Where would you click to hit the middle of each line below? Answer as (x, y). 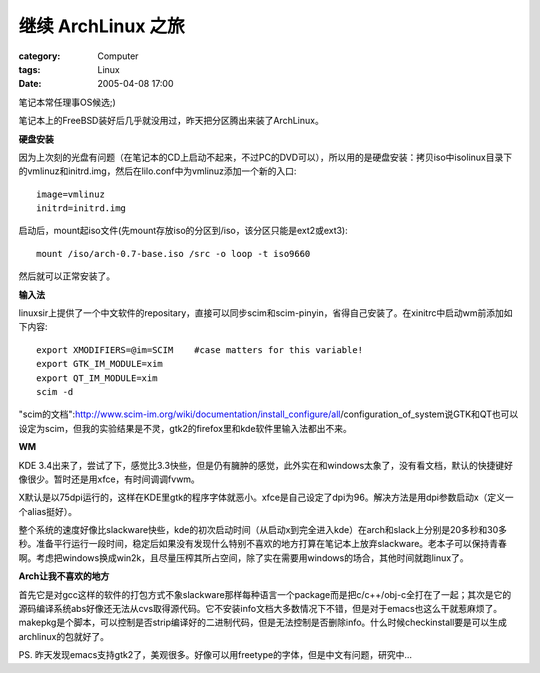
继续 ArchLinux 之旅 (101, 26)
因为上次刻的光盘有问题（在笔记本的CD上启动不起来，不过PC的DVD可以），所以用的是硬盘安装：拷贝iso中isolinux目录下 (265, 157)
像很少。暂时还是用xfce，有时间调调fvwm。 (109, 479)
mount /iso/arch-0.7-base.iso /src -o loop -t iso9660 (173, 253)
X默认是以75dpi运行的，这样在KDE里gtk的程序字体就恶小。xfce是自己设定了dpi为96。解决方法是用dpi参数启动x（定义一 (266, 497)
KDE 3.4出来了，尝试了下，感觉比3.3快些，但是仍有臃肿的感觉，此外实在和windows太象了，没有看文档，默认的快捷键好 (266, 465)
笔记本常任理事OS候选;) (67, 102)
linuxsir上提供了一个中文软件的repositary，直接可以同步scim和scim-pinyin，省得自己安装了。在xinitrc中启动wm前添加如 (265, 313)
